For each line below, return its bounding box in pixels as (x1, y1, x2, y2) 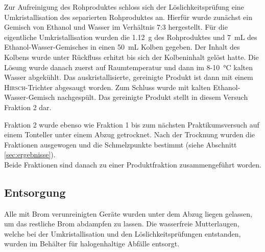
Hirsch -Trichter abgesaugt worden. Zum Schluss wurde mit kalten (4, 81, 211, 92)
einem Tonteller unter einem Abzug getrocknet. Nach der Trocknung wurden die (4, 129, 255, 140)
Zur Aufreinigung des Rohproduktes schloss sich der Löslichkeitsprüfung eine (4, 2, 244, 12)
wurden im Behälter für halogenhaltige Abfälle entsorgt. (4, 238, 180, 249)
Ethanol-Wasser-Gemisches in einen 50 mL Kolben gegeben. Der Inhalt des (4, 41, 240, 52)
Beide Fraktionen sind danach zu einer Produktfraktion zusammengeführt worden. (4, 159, 261, 170)
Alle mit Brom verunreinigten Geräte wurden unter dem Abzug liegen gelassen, (4, 208, 252, 219)
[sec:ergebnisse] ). (4, 149, 56, 160)
